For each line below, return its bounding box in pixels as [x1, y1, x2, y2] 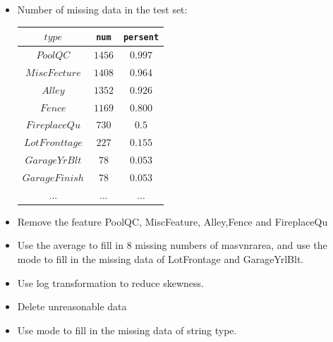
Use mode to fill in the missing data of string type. [17, 322, 237, 337]
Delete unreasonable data [17, 299, 127, 314]
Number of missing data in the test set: [17, 2, 188, 16]
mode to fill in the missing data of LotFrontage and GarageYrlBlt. [17, 252, 304, 267]
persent [123, 32, 159, 43]
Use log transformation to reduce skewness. [17, 275, 204, 290]
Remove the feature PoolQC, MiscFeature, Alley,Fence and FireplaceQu [17, 214, 328, 228]
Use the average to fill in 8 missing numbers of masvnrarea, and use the [17, 238, 327, 252]
